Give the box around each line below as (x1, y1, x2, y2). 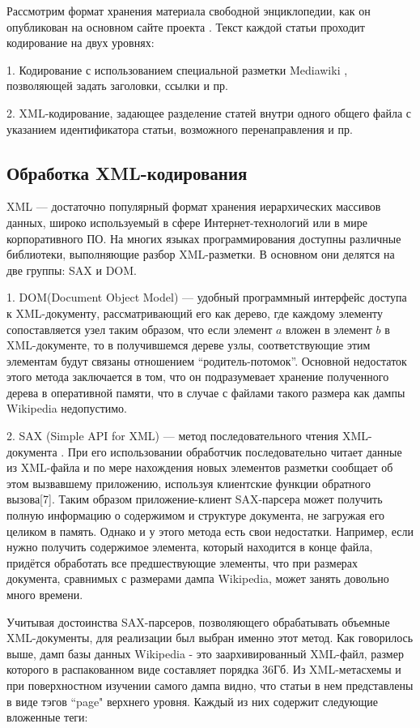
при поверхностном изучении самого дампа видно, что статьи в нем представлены (6, 676, 414, 693)
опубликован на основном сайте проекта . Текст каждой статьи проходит (6, 18, 365, 35)
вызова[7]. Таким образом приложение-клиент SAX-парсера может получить (6, 490, 383, 507)
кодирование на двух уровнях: (6, 34, 155, 51)
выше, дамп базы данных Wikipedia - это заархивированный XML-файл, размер (6, 644, 404, 662)
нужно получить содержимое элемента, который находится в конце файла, (6, 538, 373, 555)
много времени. (6, 586, 83, 603)
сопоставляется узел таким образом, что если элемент (6, 320, 273, 337)
